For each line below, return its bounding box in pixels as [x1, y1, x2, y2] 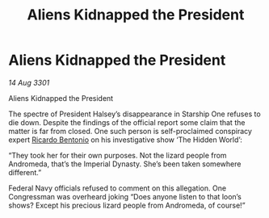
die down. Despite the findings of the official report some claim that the [8, 117, 246, 127]
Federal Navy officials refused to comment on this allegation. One [8, 183, 227, 193]
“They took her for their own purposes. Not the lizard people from [8, 150, 228, 160]
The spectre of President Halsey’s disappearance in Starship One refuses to [8, 109, 261, 119]
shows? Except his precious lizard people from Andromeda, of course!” [8, 200, 246, 210]
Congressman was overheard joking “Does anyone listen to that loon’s [8, 191, 242, 201]
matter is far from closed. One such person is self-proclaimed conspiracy [8, 126, 253, 136]
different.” [8, 167, 42, 177]
